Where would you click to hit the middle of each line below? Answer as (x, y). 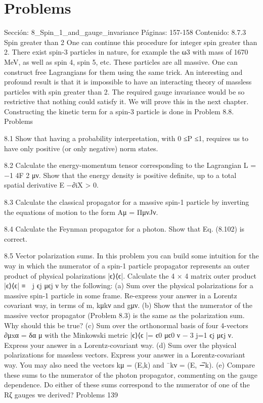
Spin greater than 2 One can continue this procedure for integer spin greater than (131, 42)
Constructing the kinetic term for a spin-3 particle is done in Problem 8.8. (119, 111)
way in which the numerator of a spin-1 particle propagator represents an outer (127, 265)
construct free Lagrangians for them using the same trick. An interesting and (123, 72)
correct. (16, 238)
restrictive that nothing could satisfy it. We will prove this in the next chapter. (126, 101)
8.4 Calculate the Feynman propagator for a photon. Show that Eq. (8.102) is (124, 229)
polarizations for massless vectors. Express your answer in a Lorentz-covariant (125, 355)
